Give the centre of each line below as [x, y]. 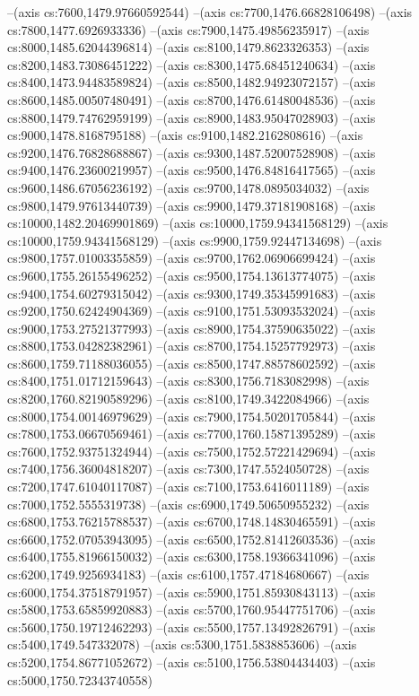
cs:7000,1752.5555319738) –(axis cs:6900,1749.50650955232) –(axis [188, 504]
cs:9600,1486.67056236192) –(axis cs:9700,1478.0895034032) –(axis [188, 187]
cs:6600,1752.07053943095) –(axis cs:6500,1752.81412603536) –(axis [192, 539]
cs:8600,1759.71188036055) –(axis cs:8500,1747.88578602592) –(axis [192, 363]
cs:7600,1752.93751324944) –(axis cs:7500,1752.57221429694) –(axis [192, 451]
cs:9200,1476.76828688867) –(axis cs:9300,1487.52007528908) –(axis [192, 152]
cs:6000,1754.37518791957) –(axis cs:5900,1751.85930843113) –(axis [192, 592]
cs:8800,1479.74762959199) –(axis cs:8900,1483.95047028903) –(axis [192, 117]
